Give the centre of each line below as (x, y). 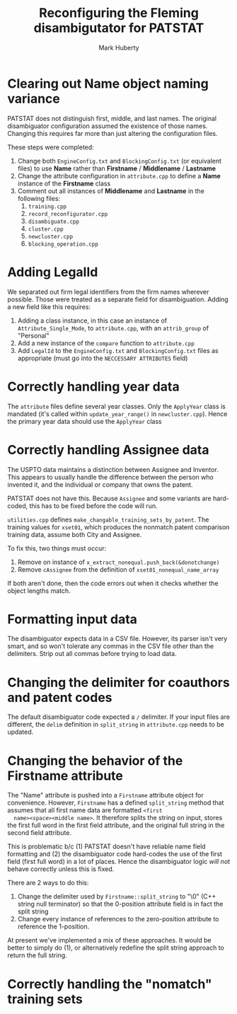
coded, (18, 506)
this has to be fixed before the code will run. (93, 506)
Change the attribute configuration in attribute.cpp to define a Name (119, 175)
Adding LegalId (53, 272)
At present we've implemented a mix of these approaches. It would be (109, 940)
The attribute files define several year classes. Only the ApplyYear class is (117, 406)
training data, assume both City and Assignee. (75, 534)
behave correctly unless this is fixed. (61, 869)
